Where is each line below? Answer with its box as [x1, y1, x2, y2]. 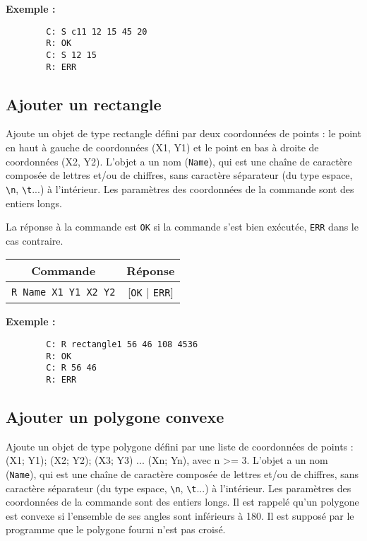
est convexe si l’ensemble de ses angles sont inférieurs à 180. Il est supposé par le [6, 508, 354, 523]
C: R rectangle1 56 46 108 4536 [46, 339, 198, 349]
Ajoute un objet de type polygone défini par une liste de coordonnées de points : [6, 438, 354, 453]
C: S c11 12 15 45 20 [46, 26, 148, 37]
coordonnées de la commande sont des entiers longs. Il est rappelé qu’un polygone [6, 494, 359, 509]
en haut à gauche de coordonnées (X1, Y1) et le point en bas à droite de [6, 140, 319, 155]
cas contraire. [6, 233, 64, 248]
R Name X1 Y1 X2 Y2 [11, 286, 116, 298]
